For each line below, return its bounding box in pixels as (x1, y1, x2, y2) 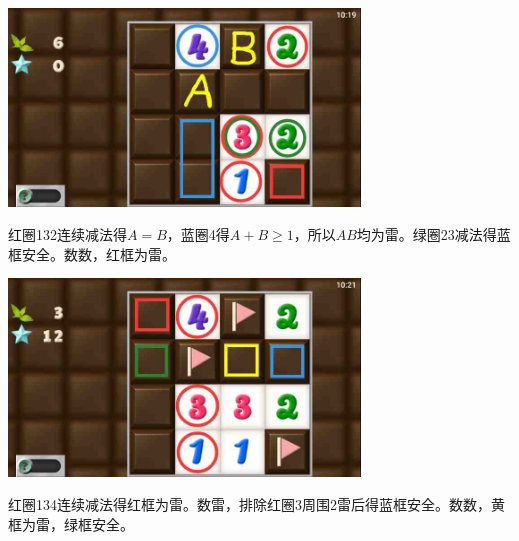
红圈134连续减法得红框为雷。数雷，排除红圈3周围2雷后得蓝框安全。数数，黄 (8, 494, 505, 515)
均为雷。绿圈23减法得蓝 (356, 224, 511, 245)
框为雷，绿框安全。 (8, 513, 134, 534)
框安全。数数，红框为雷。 (8, 243, 176, 264)
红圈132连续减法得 (8, 224, 127, 245)
